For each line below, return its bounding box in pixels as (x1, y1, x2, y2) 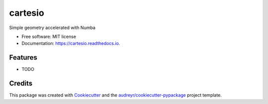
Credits (9, 79, 33, 88)
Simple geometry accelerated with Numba (9, 25, 96, 31)
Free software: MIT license (21, 34, 76, 39)
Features (9, 53, 37, 62)
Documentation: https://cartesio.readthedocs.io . (21, 40, 120, 46)
